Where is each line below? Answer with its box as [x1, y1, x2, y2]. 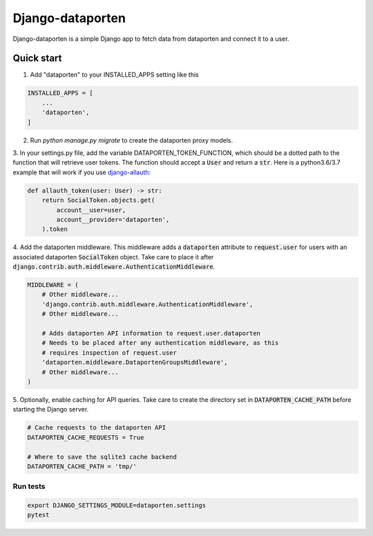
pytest [27, 511, 50, 519]
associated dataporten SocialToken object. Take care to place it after [12, 252, 214, 261]
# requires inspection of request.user [41, 349, 178, 356]
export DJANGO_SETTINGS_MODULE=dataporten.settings [27, 501, 207, 510]
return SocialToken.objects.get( [41, 196, 155, 204]
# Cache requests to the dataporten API [27, 424, 166, 432]
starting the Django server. [12, 405, 89, 414]
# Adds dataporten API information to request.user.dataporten [41, 329, 261, 338]
